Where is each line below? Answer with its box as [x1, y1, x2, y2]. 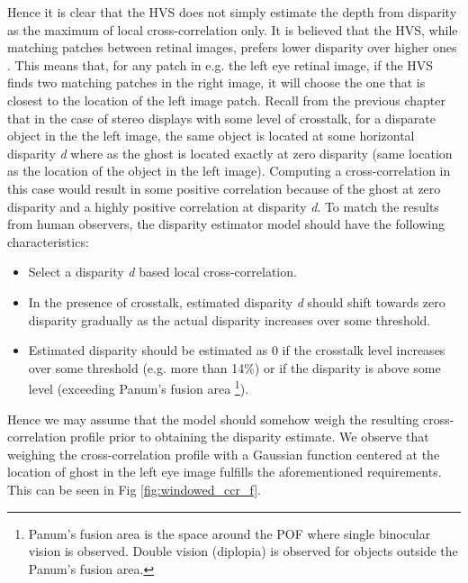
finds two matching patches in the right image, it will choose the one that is [7, 73, 426, 92]
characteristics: [7, 232, 89, 251]
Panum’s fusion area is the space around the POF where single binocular [28, 524, 431, 542]
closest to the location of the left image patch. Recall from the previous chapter [7, 90, 446, 109]
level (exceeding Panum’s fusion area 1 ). [28, 377, 249, 397]
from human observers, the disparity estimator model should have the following [7, 214, 445, 233]
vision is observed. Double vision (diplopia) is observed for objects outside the [28, 542, 458, 560]
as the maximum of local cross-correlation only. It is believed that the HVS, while [7, 20, 458, 39]
